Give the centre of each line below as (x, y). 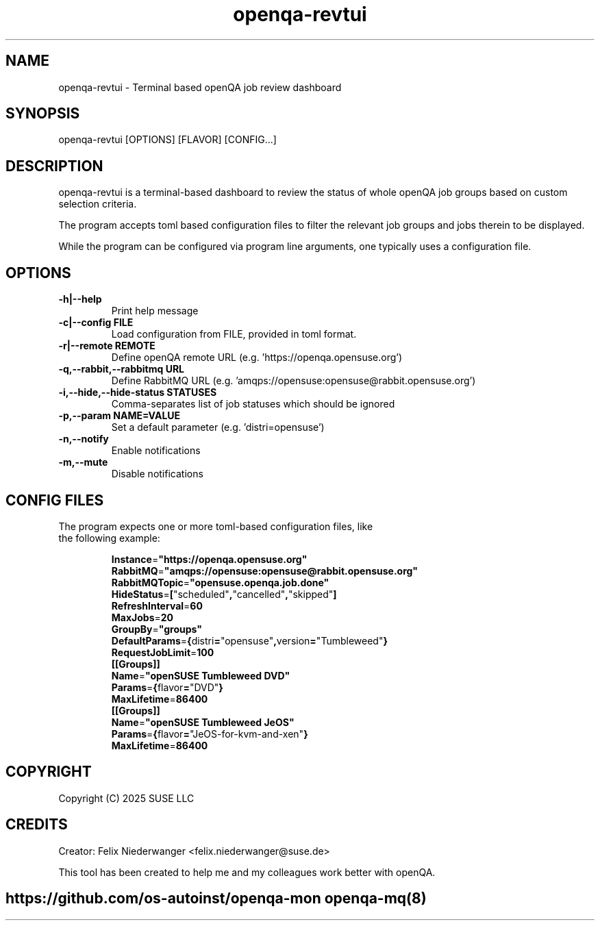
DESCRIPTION (54, 166)
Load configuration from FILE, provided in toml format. (234, 334)
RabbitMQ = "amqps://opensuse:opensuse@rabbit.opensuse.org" (265, 571)
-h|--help (80, 299)
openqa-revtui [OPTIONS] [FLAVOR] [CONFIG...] (167, 140)
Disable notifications (157, 474)
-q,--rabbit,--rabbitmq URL (122, 369)
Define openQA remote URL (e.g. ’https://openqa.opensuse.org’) (257, 358)
